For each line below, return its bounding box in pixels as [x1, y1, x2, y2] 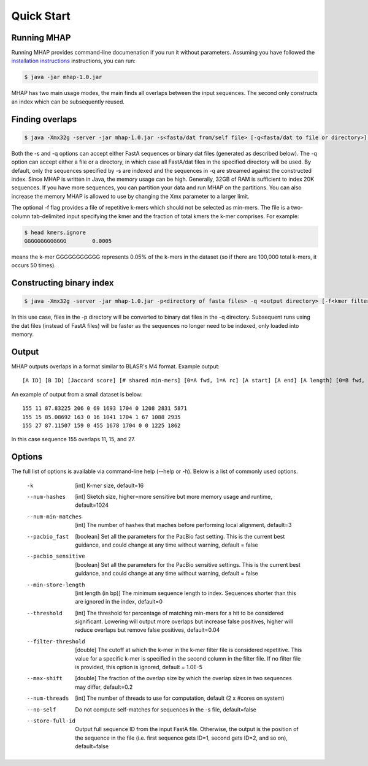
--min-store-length [26, 581, 85, 588]
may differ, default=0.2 [75, 683, 133, 691]
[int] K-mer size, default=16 [75, 482, 144, 489]
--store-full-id [26, 717, 76, 724]
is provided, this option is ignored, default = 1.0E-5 [75, 664, 202, 671]
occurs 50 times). [11, 262, 56, 269]
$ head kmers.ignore [24, 229, 86, 236]
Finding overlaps [11, 114, 77, 124]
